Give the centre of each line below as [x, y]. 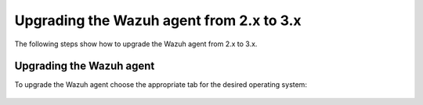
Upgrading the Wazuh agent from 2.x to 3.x [158, 20]
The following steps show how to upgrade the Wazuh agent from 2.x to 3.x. [136, 44]
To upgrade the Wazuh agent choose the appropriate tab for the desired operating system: [161, 85]
